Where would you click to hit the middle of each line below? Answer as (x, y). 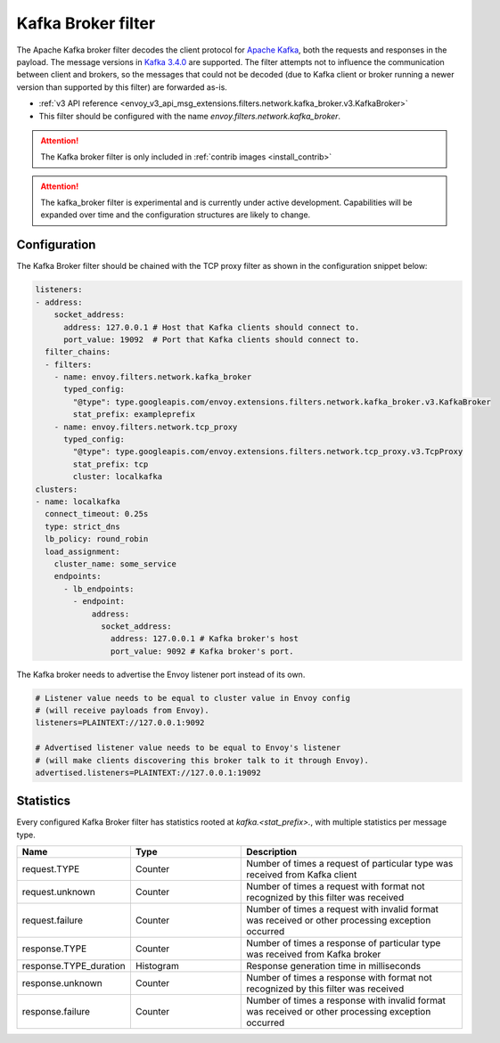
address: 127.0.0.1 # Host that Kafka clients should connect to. (212, 327)
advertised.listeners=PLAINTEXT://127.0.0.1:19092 (148, 772)
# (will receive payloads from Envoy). (122, 711)
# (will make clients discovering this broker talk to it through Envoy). (202, 760)
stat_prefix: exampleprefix (134, 415)
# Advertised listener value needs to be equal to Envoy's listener (188, 748)
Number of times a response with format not (339, 978)
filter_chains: (78, 352)
